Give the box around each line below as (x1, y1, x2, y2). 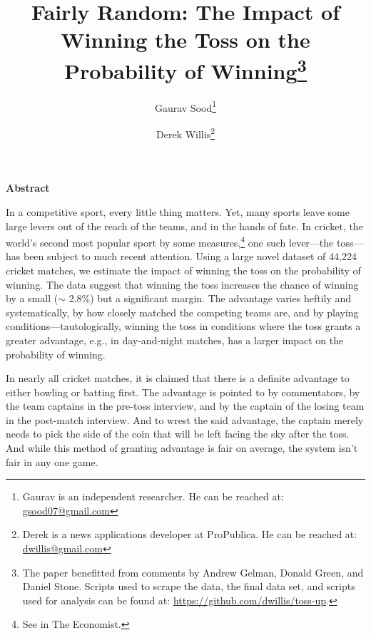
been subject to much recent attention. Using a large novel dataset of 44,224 (23, 249, 357, 264)
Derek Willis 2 (156, 125, 215, 141)
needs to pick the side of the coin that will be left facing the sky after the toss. (6, 426, 350, 441)
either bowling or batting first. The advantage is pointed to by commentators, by (6, 384, 360, 399)
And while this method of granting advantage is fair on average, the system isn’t (6, 440, 358, 455)
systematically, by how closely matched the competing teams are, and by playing (6, 304, 359, 319)
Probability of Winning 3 (64, 53, 307, 85)
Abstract (6, 180, 50, 195)
